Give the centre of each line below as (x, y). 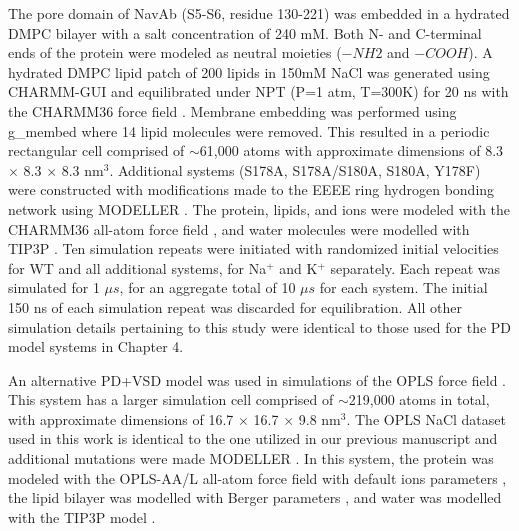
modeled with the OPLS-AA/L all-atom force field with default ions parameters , (257, 477)
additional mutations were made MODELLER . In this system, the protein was (251, 458)
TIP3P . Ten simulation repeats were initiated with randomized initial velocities (253, 248)
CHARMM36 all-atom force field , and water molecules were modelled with (239, 228)
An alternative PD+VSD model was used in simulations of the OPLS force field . (257, 379)
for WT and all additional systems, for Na (137, 267)
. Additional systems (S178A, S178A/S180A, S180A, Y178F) (295, 169)
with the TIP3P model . (82, 516)
